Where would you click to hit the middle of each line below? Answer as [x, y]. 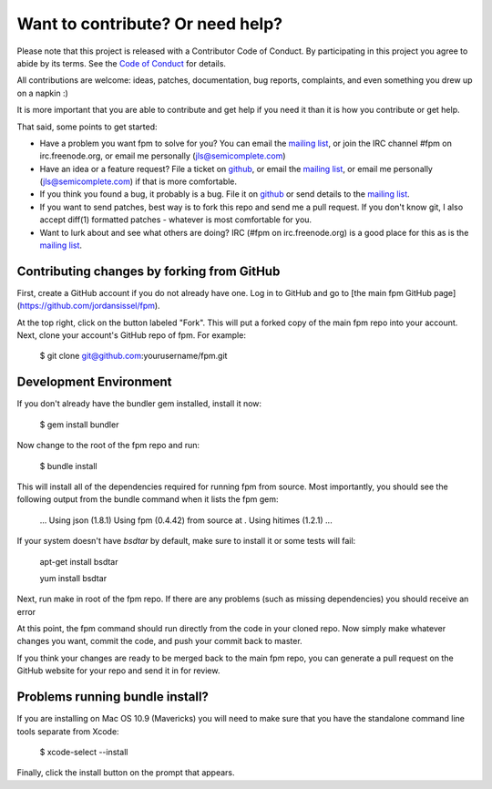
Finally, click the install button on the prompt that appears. [126, 773]
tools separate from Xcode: [68, 731]
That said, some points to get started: [87, 127]
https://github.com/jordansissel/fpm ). [90, 306]
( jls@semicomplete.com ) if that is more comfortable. [138, 181]
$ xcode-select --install [84, 752]
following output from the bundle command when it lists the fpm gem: [148, 499]
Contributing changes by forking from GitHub [149, 271]
